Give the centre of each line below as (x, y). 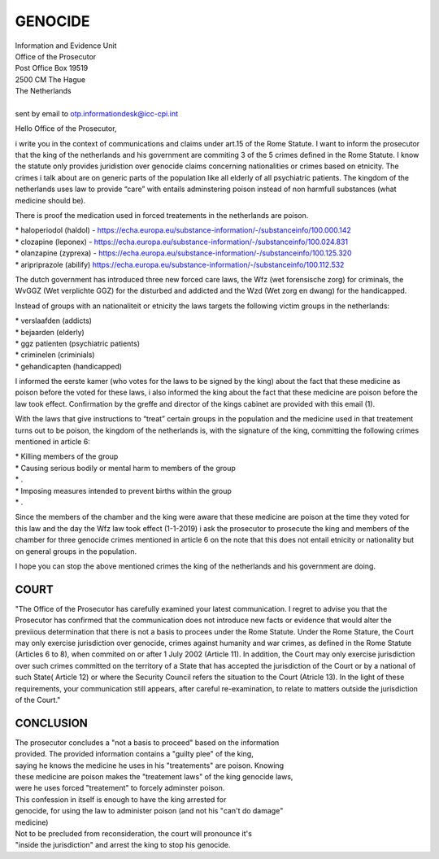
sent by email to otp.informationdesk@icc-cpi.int (97, 113)
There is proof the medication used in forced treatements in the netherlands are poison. (162, 216)
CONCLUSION (52, 723)
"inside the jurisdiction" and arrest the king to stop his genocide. (123, 845)
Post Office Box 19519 (52, 68)
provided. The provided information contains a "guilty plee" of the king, (134, 754)
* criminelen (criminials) (55, 355)
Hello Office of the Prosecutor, (66, 129)
